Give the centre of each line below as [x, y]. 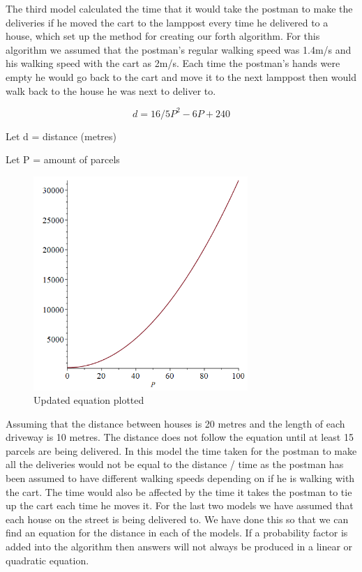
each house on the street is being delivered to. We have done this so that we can [177, 519]
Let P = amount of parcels [63, 159]
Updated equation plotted [89, 400]
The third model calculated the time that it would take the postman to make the [179, 8]
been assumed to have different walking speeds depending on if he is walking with [180, 478]
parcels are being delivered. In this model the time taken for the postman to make [181, 450]
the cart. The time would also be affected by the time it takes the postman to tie [179, 491]
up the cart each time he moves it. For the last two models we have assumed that [180, 505]
